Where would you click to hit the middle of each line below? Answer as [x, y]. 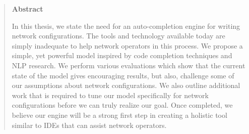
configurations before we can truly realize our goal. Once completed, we [122, 105]
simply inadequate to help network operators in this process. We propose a [127, 45]
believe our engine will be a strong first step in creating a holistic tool [119, 115]
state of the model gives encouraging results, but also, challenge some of [123, 75]
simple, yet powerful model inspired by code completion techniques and [122, 55]
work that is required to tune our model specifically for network [110, 95]
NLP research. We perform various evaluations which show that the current [129, 65]
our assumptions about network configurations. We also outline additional [126, 85]
